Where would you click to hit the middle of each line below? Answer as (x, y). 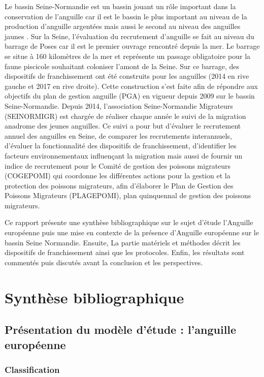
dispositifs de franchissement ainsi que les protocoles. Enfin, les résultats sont (125, 252)
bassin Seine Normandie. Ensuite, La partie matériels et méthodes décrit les (123, 242)
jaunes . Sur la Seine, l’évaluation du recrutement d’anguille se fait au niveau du (129, 36)
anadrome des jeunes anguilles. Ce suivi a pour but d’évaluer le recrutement (123, 126)
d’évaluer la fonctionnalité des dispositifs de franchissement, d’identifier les (121, 146)
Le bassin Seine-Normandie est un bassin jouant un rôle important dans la (120, 6)
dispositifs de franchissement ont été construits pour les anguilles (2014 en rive (127, 76)
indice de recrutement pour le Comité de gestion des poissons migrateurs (118, 165)
